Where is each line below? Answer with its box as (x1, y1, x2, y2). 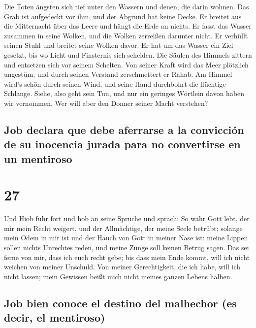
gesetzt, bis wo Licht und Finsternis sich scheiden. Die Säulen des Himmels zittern (4, 49, 252, 60)
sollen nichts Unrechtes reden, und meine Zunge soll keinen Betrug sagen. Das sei (4, 242, 249, 252)
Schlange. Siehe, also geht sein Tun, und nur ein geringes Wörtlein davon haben (4, 88, 245, 98)
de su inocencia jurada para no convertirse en (4, 136, 241, 152)
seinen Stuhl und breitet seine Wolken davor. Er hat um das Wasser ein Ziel (4, 40, 233, 50)
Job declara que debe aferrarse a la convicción (4, 122, 244, 137)
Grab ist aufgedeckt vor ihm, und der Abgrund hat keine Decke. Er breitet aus (4, 11, 242, 21)
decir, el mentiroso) (4, 310, 105, 325)
